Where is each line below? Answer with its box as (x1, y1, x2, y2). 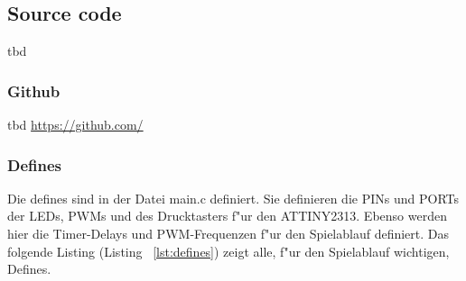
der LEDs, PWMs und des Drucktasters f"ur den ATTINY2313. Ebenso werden (7, 206, 447, 225)
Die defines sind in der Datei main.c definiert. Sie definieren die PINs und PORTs (7, 188, 459, 207)
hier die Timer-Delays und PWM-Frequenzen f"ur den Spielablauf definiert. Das (7, 224, 450, 243)
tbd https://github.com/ (7, 115, 144, 134)
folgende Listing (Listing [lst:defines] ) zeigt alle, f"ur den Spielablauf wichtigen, (7, 241, 450, 260)
